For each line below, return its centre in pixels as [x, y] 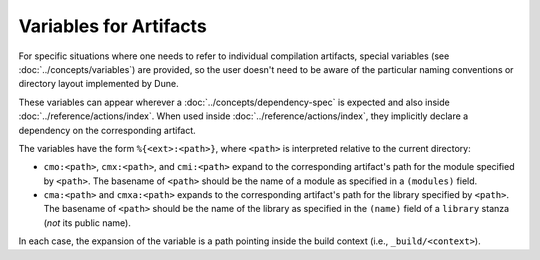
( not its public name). [87, 222]
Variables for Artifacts [112, 26]
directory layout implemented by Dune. [98, 84]
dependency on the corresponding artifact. [107, 130]
